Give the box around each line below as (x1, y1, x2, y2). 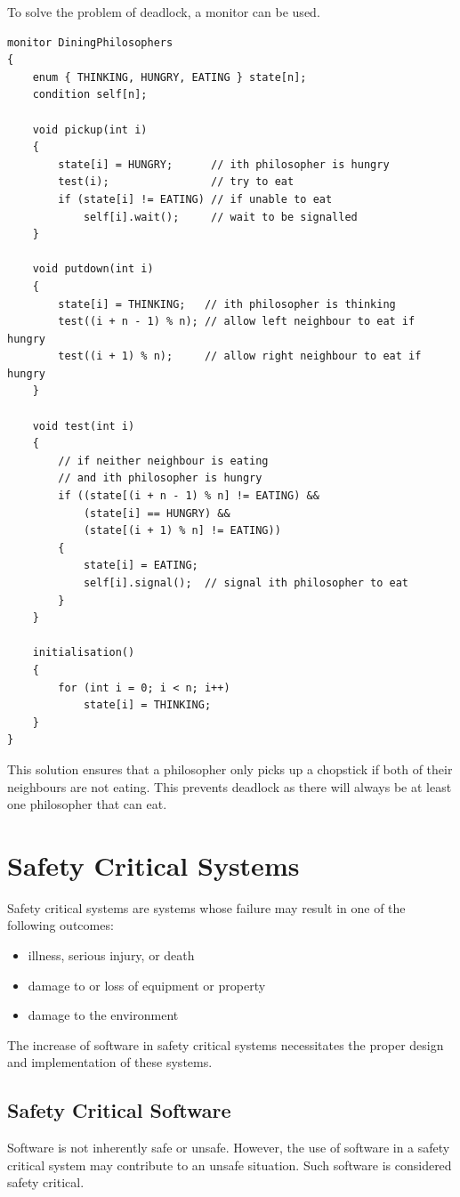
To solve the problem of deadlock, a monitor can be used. (7, 3, 320, 20)
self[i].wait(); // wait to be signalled (83, 210, 358, 223)
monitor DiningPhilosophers (7, 36, 174, 49)
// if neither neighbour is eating (58, 454, 269, 467)
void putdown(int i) (32, 263, 154, 276)
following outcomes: (7, 916, 114, 934)
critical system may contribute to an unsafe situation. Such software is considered (7, 1155, 452, 1174)
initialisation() (32, 646, 135, 659)
